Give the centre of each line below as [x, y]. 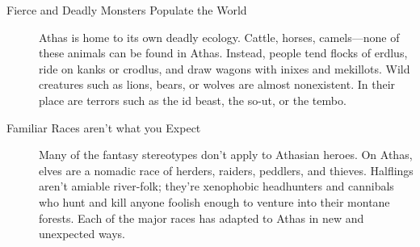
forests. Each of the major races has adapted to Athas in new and [202, 218]
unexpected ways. [82, 234]
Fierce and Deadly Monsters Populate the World [127, 10]
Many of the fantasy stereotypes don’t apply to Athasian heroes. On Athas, [226, 155]
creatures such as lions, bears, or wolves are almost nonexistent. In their [217, 84]
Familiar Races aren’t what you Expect [104, 127]
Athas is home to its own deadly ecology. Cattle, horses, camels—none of [219, 37]
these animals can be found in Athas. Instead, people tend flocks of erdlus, [223, 53]
